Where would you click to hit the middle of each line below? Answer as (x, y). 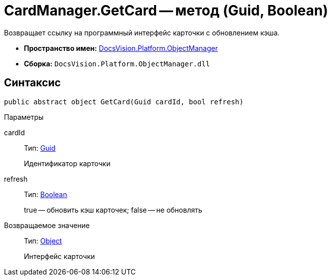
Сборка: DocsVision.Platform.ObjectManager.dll (117, 63)
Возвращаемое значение (47, 225)
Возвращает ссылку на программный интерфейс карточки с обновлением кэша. (142, 32)
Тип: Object (43, 241)
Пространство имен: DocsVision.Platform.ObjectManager (121, 48)
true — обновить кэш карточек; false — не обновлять (113, 210)
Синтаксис (32, 83)
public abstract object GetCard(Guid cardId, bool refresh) (124, 102)
